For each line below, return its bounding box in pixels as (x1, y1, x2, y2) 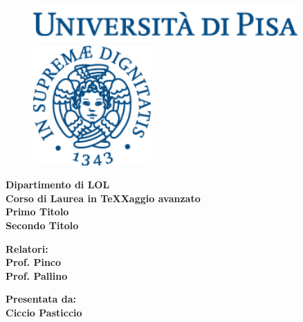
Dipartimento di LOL (6, 177, 110, 192)
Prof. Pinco (6, 255, 62, 269)
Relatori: (6, 241, 48, 256)
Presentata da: (6, 292, 77, 306)
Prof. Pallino (6, 268, 68, 283)
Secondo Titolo (6, 218, 79, 233)
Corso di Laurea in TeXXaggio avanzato (6, 190, 201, 205)
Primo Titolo (6, 204, 69, 219)
